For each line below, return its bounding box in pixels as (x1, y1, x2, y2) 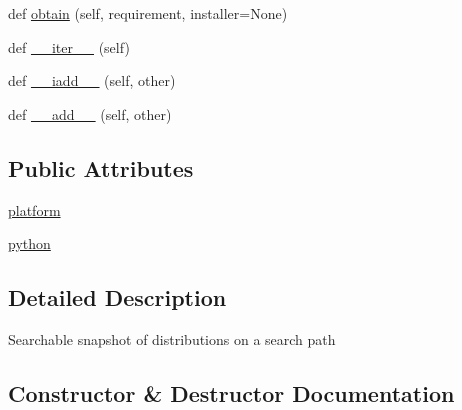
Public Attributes (8, 152, 194, 183)
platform (8, 199, 61, 220)
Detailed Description (8, 282, 227, 313)
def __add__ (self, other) (8, 103, 172, 124)
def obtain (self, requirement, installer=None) (8, 3, 288, 23)
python (8, 233, 51, 254)
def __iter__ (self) (8, 36, 130, 57)
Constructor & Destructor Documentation (8, 377, 455, 408)
